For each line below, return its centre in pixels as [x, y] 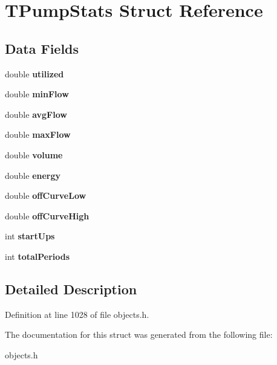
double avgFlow [36, 114]
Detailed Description [71, 289]
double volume [34, 154]
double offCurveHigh [47, 215]
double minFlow [37, 94]
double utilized [34, 73]
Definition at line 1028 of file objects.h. [77, 314]
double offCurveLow [46, 195]
